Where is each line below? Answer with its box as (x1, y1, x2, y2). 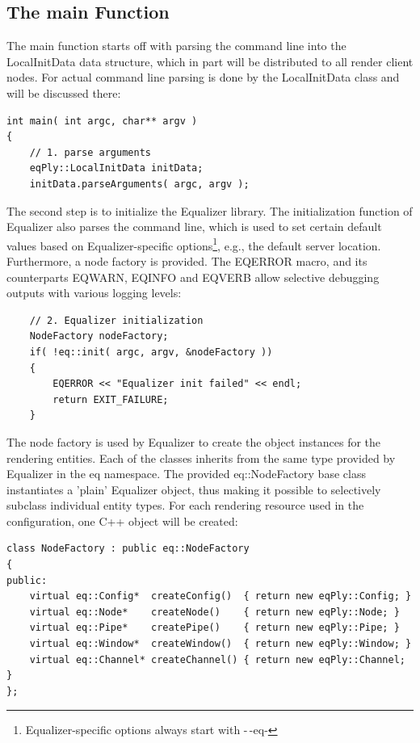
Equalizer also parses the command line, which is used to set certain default (6, 218, 382, 235)
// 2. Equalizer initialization (29, 314, 204, 326)
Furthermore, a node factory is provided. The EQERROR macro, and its (6, 252, 367, 269)
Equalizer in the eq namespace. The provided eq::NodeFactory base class (6, 465, 366, 482)
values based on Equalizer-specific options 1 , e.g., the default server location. (6, 234, 381, 254)
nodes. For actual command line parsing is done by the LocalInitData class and (6, 69, 400, 86)
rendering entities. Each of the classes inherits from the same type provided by (6, 449, 396, 466)
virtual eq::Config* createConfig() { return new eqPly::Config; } (29, 590, 412, 602)
